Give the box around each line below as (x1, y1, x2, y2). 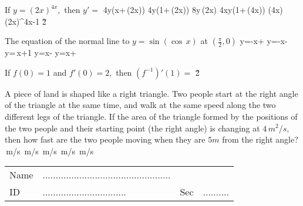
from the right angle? (222, 133, 298, 146)
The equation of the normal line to (5, 35, 130, 47)
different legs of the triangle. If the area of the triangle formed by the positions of (5, 110, 298, 122)
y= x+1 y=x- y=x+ (5, 46, 77, 59)
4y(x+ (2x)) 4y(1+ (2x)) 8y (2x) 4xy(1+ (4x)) (103, 4, 265, 15)
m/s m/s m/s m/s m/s (6, 144, 94, 157)
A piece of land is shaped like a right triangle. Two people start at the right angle (5, 87, 298, 99)
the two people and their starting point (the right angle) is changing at (5, 121, 260, 134)
